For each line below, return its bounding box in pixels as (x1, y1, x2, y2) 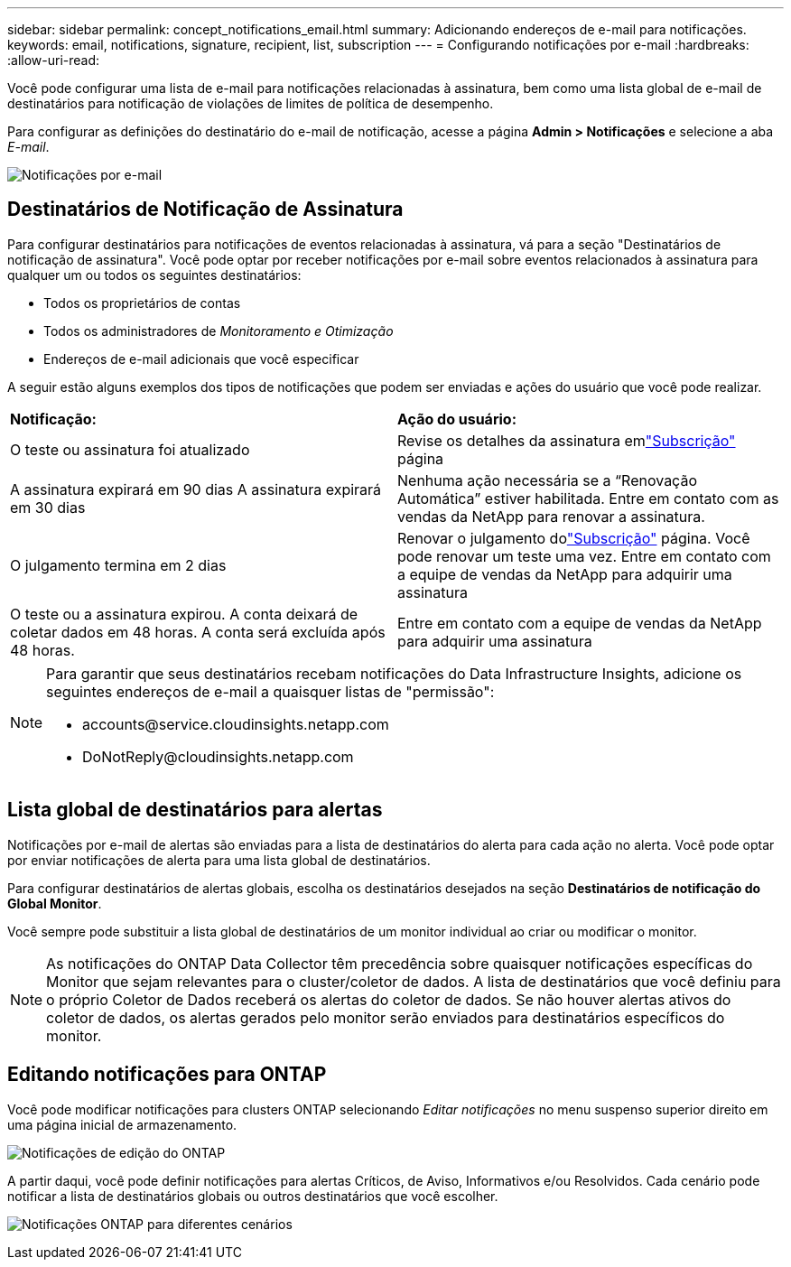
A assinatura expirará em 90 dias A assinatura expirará (10, 480, 382, 498)
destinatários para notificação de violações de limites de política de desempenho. (7, 96, 494, 111)
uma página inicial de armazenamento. (7, 1116, 237, 1132)
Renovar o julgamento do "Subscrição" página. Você (397, 528, 750, 547)
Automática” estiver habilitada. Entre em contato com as (397, 489, 779, 508)
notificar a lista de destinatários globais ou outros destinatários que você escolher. (7, 1188, 498, 1204)
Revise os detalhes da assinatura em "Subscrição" (397, 431, 736, 450)
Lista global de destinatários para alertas (7, 798, 383, 822)
